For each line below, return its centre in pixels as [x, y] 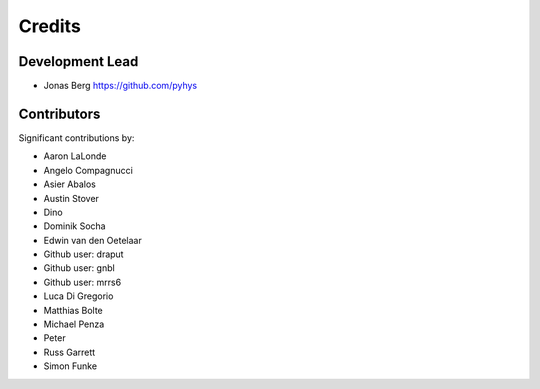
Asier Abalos [70, 184]
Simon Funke [70, 366]
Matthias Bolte [73, 310]
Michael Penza [74, 324]
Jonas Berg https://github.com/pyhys [120, 86]
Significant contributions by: [76, 137]
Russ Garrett [69, 352]
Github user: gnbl [79, 268]
